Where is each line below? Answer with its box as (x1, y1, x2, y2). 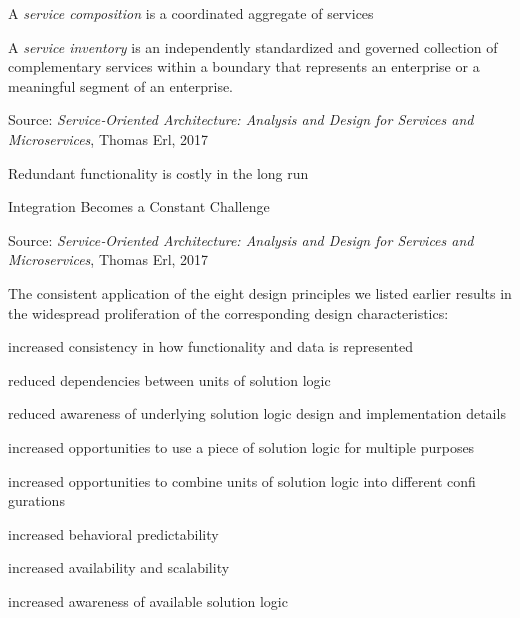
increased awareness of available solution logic (8, 590, 288, 611)
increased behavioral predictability (8, 523, 219, 544)
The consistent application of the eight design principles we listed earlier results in (8, 282, 512, 303)
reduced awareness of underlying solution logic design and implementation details (8, 403, 506, 424)
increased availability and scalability (8, 557, 230, 578)
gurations (8, 490, 65, 511)
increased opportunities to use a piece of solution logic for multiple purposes (8, 436, 475, 457)
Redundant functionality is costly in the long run (8, 162, 309, 183)
